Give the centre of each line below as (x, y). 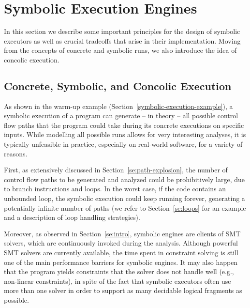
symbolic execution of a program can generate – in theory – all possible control (121, 115)
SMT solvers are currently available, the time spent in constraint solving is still (121, 253)
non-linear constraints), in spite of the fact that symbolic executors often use (118, 281)
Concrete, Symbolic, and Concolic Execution (118, 85)
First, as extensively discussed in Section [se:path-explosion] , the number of (116, 170)
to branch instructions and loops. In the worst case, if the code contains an (115, 189)
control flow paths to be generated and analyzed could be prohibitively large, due (125, 179)
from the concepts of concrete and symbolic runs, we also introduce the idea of (120, 50)
